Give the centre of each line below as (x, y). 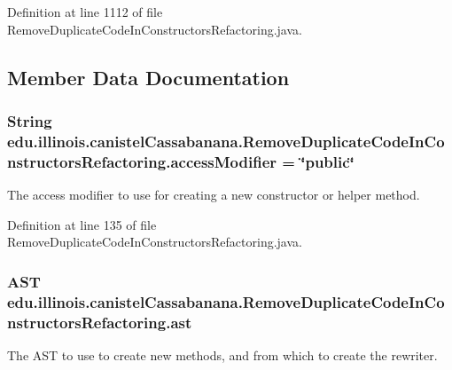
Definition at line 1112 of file (85, 12)
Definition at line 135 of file (82, 224)
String (30, 120)
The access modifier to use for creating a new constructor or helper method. (214, 195)
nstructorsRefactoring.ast (100, 322)
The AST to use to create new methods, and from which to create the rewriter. (222, 354)
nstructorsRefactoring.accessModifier (142, 161)
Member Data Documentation (148, 77)
